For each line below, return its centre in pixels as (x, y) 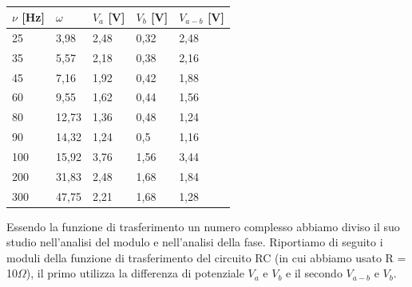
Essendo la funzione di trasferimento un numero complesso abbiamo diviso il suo (203, 226)
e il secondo (314, 273)
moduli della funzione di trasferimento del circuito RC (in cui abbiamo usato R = (206, 257)
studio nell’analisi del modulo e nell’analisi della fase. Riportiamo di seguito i (195, 242)
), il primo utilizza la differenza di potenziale (135, 273)
